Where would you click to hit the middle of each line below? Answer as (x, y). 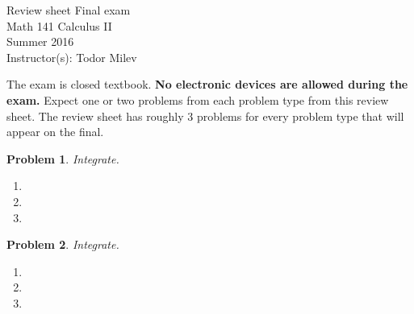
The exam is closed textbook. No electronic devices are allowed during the (207, 84)
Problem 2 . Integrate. (63, 244)
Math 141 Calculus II (59, 25)
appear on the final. (55, 132)
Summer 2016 (40, 41)
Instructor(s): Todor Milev (72, 57)
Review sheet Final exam (69, 10)
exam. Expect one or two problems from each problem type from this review (198, 99)
